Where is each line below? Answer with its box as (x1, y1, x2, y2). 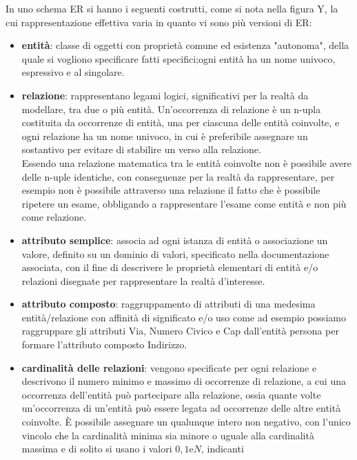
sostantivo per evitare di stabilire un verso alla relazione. (21, 142, 261, 157)
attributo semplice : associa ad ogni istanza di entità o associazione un (21, 232, 328, 247)
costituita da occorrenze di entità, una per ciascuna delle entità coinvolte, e (21, 115, 340, 130)
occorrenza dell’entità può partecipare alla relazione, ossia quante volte (21, 387, 321, 401)
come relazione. (21, 210, 87, 224)
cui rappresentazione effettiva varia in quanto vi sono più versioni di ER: (6, 14, 312, 29)
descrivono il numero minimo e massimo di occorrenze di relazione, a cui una (21, 374, 346, 388)
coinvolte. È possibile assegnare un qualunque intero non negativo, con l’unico (21, 414, 351, 429)
